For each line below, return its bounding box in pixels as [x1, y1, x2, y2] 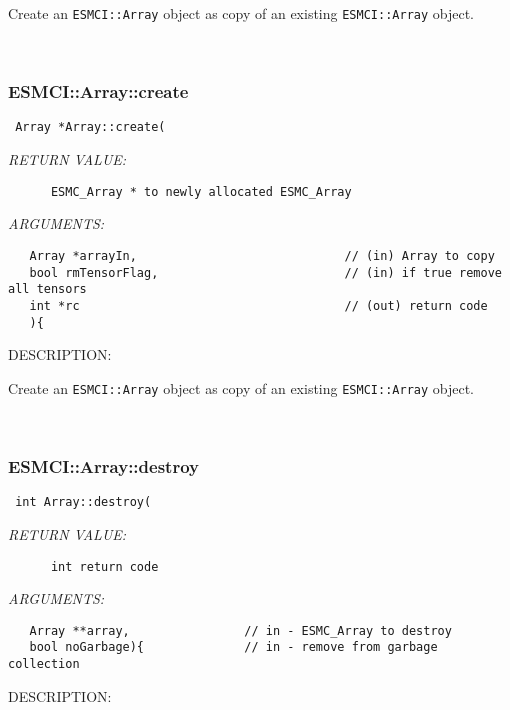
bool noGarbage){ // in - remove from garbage [29, 640, 438, 655]
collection [8, 657, 80, 672]
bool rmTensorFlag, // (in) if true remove [29, 265, 502, 280]
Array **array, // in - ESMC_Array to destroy [29, 623, 452, 638]
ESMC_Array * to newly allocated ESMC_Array [50, 184, 352, 199]
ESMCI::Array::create [8, 79, 189, 104]
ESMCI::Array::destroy [8, 454, 199, 479]
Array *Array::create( [15, 120, 166, 135]
